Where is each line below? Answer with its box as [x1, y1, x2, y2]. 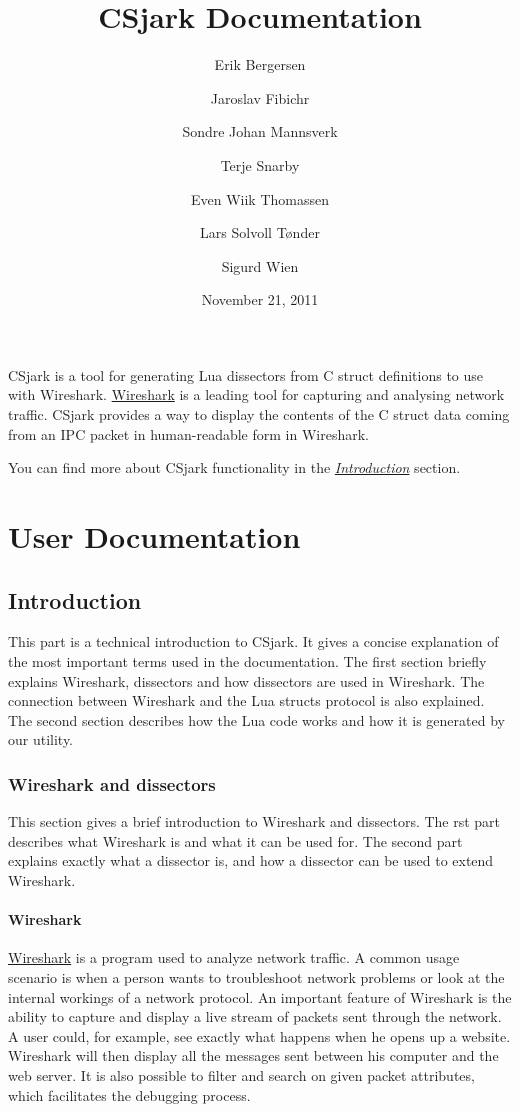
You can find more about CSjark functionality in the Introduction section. [8, 457, 461, 478]
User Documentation [8, 516, 301, 557]
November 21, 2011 [201, 289, 319, 310]
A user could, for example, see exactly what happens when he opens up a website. [8, 1025, 511, 1046]
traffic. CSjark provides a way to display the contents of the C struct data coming [8, 404, 510, 425]
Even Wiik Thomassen [190, 188, 329, 209]
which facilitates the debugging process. [8, 1084, 251, 1105]
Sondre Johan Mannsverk [182, 121, 338, 142]
